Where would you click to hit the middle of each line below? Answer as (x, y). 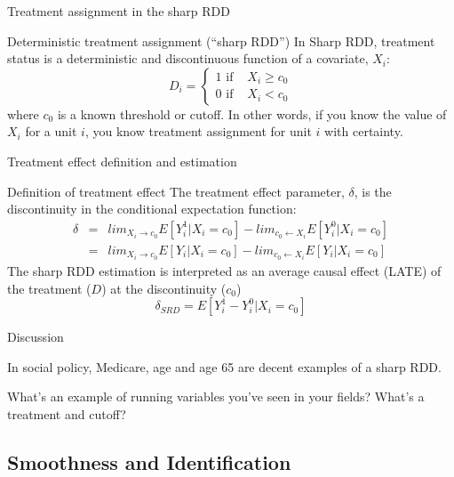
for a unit (51, 131)
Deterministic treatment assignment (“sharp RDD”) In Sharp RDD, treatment (221, 40)
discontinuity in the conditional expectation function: (152, 209)
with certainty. (364, 131)
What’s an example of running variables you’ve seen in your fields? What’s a (216, 396)
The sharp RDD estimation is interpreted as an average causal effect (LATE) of (224, 270)
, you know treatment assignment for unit (198, 131)
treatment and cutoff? (67, 413)
